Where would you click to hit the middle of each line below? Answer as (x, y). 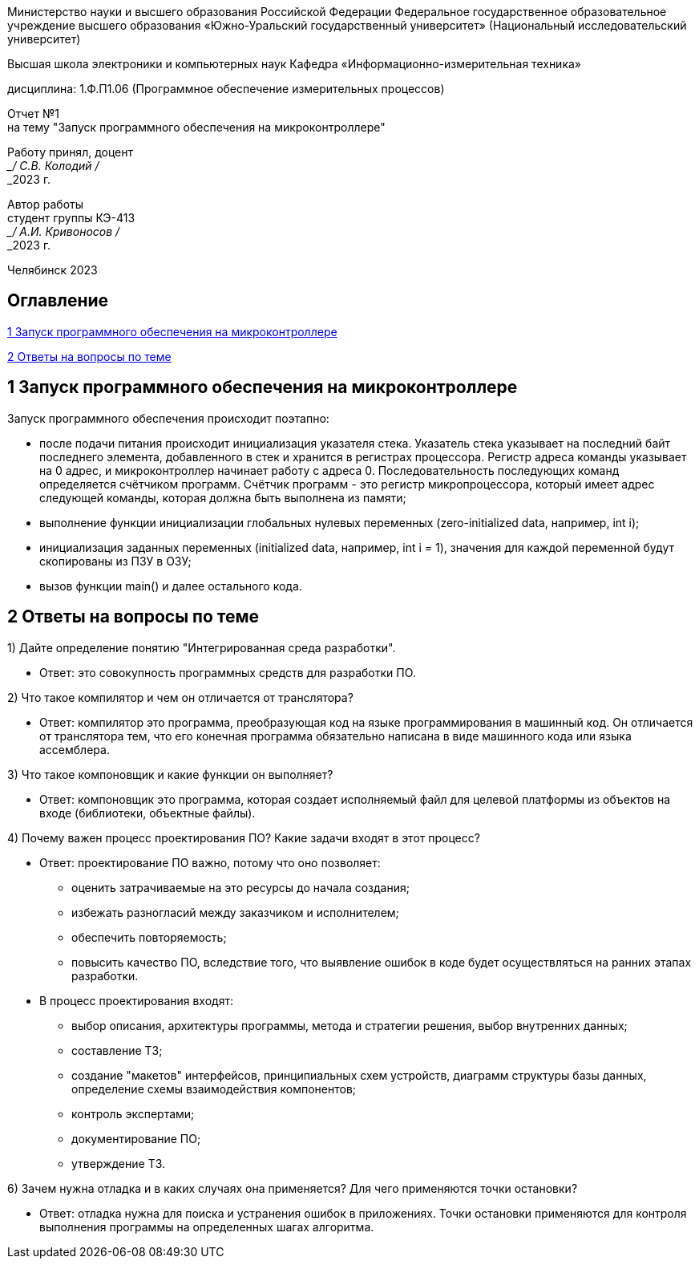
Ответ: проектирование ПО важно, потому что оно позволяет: (210, 862)
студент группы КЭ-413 (71, 218)
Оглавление (58, 301)
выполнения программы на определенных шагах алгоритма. (207, 1226)
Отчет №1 (33, 114)
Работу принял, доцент (71, 152)
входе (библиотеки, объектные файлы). (147, 813)
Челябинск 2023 (53, 270)
